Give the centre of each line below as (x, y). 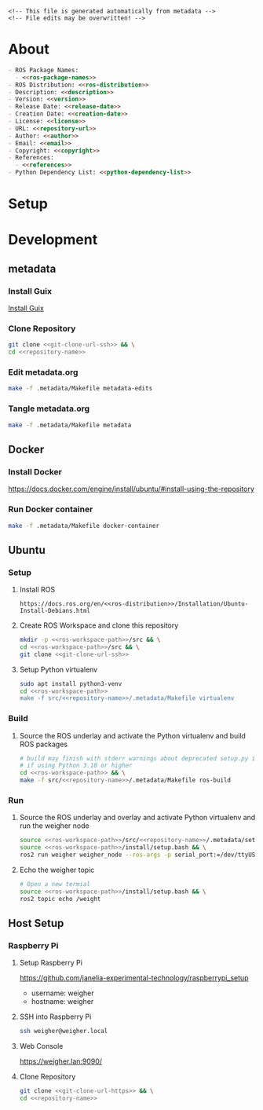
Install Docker (35, 471)
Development (53, 240)
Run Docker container (51, 509)
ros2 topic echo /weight (60, 899)
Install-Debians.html (55, 611)
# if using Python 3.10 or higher (76, 766)
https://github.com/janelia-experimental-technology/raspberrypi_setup (134, 978)
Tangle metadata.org (49, 408)
